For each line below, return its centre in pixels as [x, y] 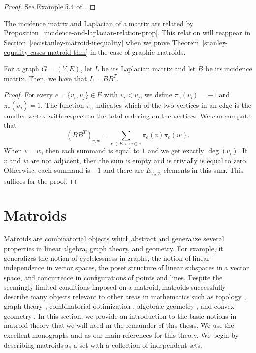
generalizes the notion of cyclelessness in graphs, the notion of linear [107, 258]
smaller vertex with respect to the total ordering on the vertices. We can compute [127, 115]
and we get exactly [176, 151]
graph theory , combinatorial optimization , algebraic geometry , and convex [119, 306]
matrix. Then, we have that [46, 78]
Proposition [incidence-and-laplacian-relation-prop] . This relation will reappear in [127, 33]
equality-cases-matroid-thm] [46, 52]
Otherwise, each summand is [47, 170]
